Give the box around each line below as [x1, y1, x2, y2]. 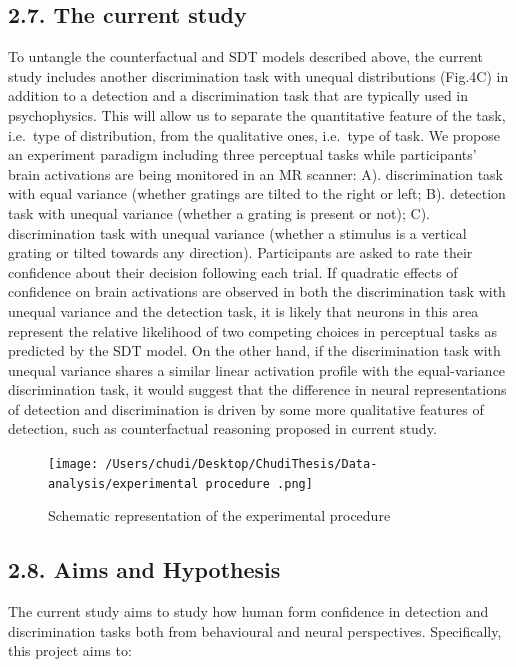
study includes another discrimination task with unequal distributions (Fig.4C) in [8, 65, 509, 86]
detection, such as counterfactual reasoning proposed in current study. [8, 418, 437, 439]
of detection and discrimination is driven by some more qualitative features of [8, 398, 484, 419]
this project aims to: [8, 640, 132, 661]
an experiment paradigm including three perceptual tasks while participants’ [8, 144, 477, 165]
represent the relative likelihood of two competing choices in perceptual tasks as [8, 320, 497, 341]
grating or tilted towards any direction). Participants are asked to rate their [8, 242, 473, 263]
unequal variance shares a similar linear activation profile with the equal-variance [8, 359, 506, 380]
